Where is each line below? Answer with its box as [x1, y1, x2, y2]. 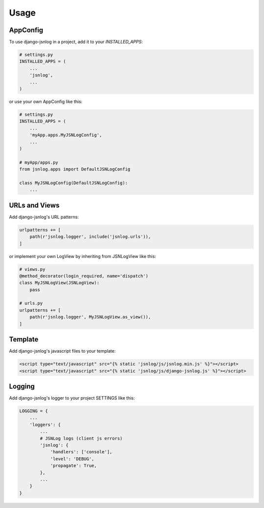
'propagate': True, [50, 463, 97, 468]
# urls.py [19, 300, 43, 306]
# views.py [19, 266, 45, 272]
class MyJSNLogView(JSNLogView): [19, 280, 100, 286]
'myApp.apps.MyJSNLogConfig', [29, 132, 102, 138]
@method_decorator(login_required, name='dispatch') [19, 273, 149, 278]
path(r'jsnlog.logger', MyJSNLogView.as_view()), [29, 314, 151, 320]
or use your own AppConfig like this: [9, 98, 83, 105]
